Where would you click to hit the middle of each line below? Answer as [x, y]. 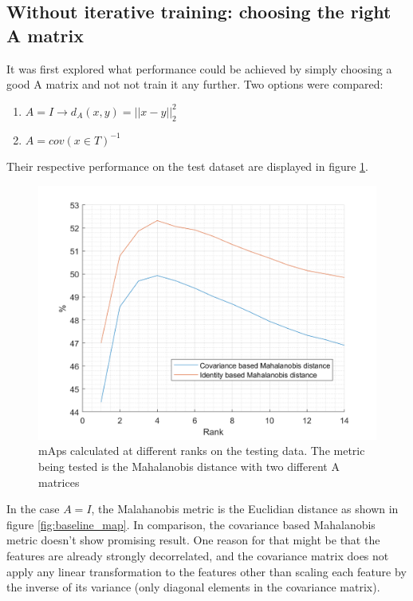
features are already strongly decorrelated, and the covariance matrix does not [198, 555]
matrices [59, 482]
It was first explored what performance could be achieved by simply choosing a [199, 68]
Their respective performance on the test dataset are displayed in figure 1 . [187, 166]
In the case [33, 509]
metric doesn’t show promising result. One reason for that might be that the [193, 540]
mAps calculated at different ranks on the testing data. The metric [202, 451]
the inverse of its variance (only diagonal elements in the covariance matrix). [193, 587]
